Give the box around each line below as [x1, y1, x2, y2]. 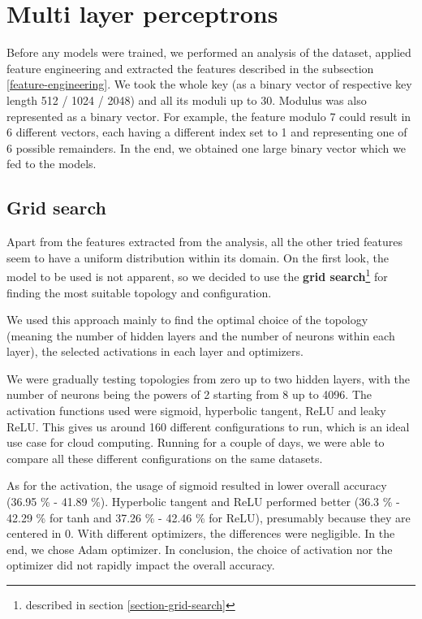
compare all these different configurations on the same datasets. [6, 449, 323, 466]
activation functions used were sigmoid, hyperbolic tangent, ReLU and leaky [6, 402, 386, 419]
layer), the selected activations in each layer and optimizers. [6, 343, 304, 360]
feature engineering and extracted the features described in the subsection [6, 59, 374, 76]
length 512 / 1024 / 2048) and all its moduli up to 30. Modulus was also [6, 91, 367, 108]
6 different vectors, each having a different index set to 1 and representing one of [6, 123, 407, 141]
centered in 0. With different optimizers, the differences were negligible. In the [6, 525, 395, 542]
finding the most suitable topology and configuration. [6, 284, 272, 301]
